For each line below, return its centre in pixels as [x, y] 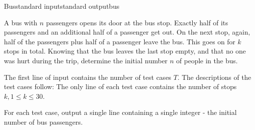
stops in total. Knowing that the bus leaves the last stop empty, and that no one [125, 51]
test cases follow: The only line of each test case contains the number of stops [120, 86]
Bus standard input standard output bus [62, 6]
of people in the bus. [207, 60]
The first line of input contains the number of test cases [88, 77]
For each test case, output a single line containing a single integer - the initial [120, 112]
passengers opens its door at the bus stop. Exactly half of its [137, 22]
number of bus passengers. [43, 121]
